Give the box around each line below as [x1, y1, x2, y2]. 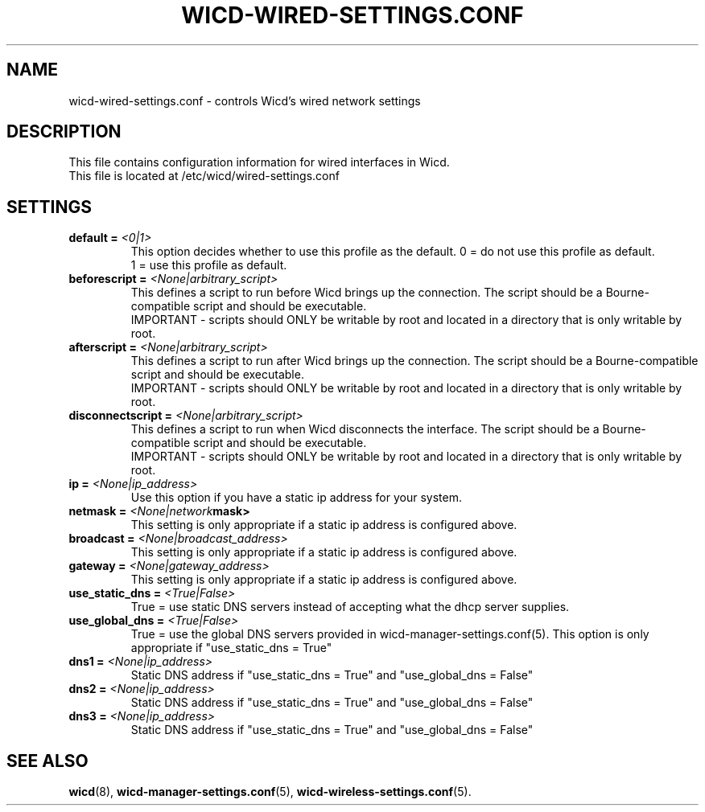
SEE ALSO [6, 750, 89, 771]
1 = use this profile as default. [130, 258, 287, 273]
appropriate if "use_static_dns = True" [130, 641, 332, 655]
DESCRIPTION [6, 121, 122, 142]
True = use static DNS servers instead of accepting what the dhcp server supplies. [130, 600, 570, 614]
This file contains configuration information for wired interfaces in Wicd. [68, 155, 450, 170]
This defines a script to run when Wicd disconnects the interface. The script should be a [130, 422, 600, 437]
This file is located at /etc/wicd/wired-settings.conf [68, 169, 340, 183]
